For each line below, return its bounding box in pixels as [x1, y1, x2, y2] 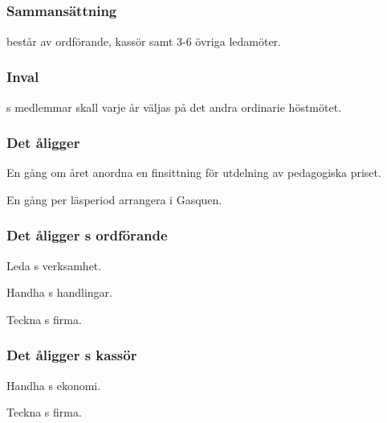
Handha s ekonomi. [6, 376, 101, 393]
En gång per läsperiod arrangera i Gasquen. [6, 191, 222, 207]
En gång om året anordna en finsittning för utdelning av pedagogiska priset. [6, 164, 381, 181]
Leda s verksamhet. [6, 257, 102, 273]
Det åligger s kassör [6, 345, 137, 365]
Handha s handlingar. [6, 284, 112, 301]
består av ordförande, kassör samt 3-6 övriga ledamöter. [6, 32, 281, 49]
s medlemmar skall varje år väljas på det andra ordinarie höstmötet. [6, 98, 342, 115]
